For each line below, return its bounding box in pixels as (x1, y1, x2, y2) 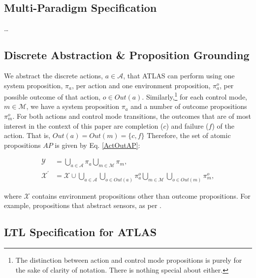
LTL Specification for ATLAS (4, 224, 157, 240)
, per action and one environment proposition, (71, 80, 211, 90)
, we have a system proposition (26, 101, 119, 111)
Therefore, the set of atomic (147, 130, 231, 140)
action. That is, (4, 130, 51, 140)
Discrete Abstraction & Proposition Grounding (4, 47, 250, 63)
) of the (212, 120, 234, 131)
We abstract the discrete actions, (4, 70, 103, 80)
